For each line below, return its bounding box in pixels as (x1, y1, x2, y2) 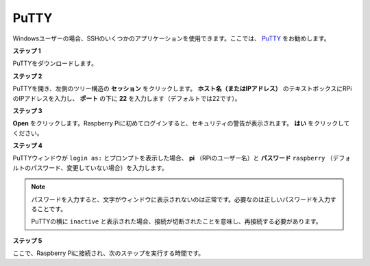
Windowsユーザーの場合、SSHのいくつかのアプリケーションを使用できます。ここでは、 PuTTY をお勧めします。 (12, 34, 330, 43)
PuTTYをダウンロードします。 (12, 59, 97, 68)
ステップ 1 (12, 47, 41, 55)
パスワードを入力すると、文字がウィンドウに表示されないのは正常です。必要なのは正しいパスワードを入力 (31, 195, 331, 204)
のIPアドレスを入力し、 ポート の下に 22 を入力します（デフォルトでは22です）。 (12, 94, 241, 102)
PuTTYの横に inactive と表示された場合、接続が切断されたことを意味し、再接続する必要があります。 (31, 217, 322, 226)
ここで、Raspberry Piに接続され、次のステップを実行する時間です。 (12, 249, 205, 257)
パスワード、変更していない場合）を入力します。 (30, 163, 168, 171)
